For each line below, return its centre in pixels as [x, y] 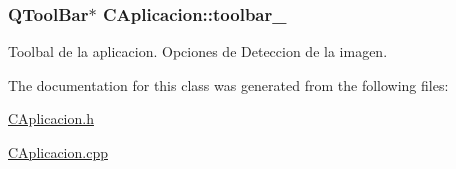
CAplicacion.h [51, 118]
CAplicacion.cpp [58, 152]
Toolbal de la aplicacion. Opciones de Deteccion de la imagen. [198, 51]
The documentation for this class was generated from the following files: [228, 84]
